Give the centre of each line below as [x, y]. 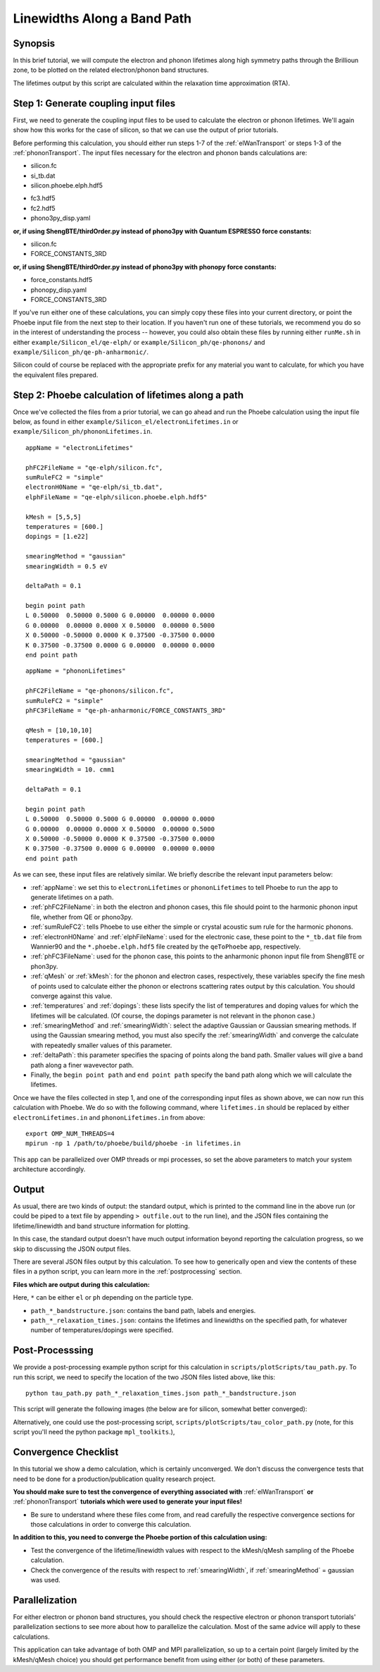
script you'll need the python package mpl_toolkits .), [94, 1432]
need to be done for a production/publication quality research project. [114, 1479]
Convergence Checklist [66, 1452]
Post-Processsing [53, 1350]
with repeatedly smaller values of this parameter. [101, 1045]
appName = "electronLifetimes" [80, 447]
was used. [46, 1580]
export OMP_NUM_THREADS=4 [70, 1133]
